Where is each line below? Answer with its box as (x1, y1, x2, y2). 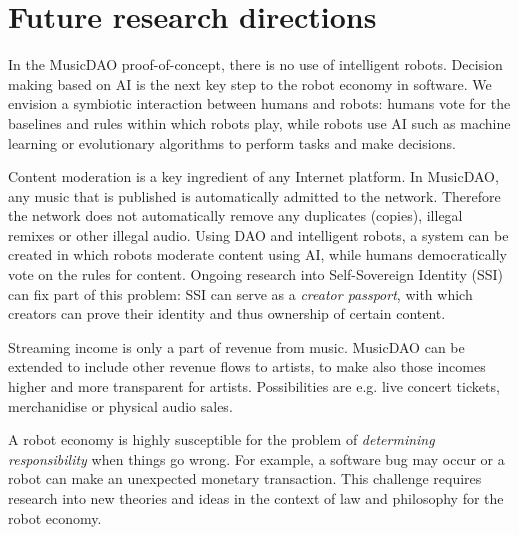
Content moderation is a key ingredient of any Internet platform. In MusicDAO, (8, 166, 499, 187)
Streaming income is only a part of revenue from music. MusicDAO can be (8, 336, 465, 357)
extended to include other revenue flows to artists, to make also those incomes (8, 356, 486, 377)
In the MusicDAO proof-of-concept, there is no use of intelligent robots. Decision (8, 54, 503, 75)
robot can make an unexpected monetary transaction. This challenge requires (8, 468, 482, 489)
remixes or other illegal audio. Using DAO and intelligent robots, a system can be (8, 224, 509, 245)
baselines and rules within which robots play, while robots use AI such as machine (8, 112, 511, 133)
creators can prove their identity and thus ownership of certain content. (8, 303, 446, 324)
